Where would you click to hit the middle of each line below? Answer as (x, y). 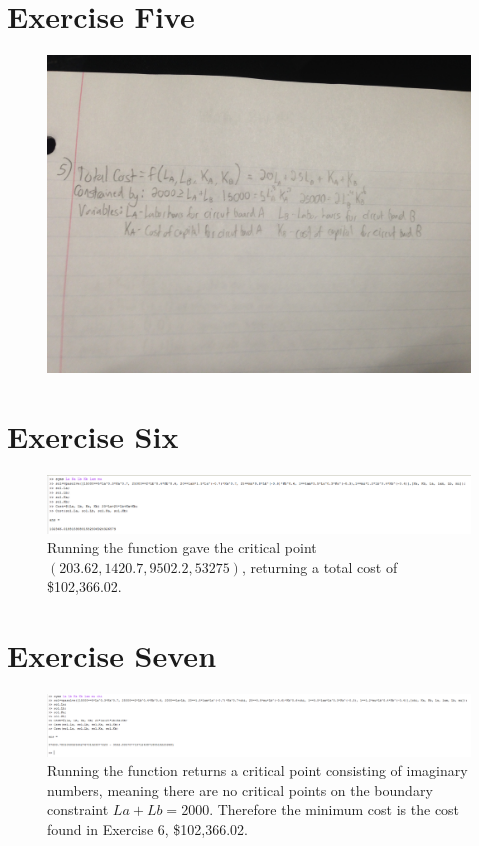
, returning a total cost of (319, 566)
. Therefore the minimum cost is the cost (334, 809)
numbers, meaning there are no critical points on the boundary (240, 789)
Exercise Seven (112, 655)
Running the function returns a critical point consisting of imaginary (257, 770)
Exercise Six (93, 435)
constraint (78, 809)
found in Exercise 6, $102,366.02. (147, 829)
